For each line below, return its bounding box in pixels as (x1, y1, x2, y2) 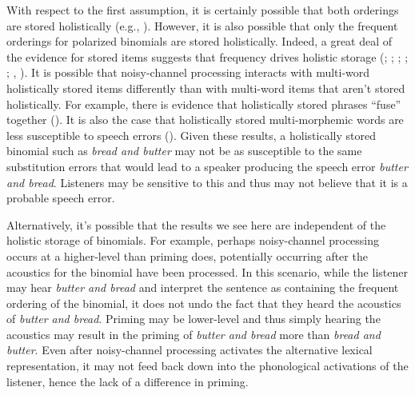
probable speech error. (6, 190, 115, 206)
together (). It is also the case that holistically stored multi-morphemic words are (6, 111, 404, 128)
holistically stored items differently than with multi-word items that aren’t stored (6, 79, 405, 96)
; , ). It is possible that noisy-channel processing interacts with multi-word (6, 64, 370, 81)
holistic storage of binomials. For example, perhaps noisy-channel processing (6, 232, 380, 249)
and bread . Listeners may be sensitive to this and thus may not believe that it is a (6, 174, 408, 190)
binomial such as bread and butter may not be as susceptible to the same (6, 142, 362, 159)
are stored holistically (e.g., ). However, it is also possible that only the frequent (6, 17, 398, 34)
